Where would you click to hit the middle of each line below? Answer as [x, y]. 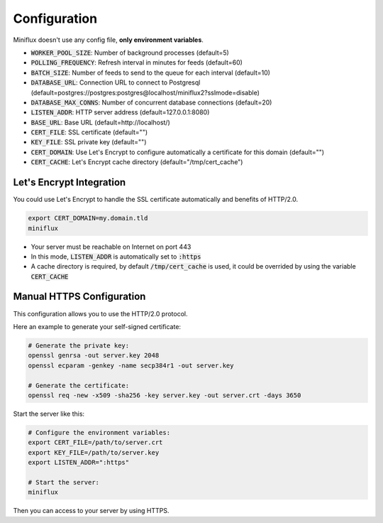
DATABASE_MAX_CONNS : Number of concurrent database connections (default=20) [151, 102]
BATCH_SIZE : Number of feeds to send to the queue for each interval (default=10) [151, 72]
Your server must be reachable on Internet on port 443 [111, 247]
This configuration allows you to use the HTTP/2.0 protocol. [100, 313]
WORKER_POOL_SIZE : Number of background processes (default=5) [130, 53]
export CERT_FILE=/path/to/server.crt [95, 443]
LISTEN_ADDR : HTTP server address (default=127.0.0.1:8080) [120, 112]
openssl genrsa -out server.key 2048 [94, 356]
